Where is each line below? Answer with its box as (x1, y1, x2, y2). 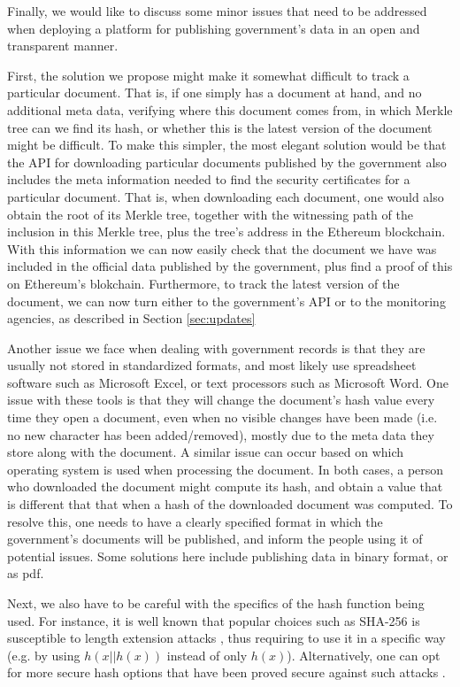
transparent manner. (7, 36, 119, 55)
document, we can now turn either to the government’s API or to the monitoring (7, 291, 446, 310)
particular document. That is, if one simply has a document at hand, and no (7, 83, 422, 102)
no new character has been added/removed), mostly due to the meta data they (7, 425, 434, 444)
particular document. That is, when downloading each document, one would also (7, 187, 444, 205)
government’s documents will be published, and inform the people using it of (7, 529, 423, 548)
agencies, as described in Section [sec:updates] (7, 309, 256, 328)
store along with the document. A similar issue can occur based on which (7, 443, 404, 461)
